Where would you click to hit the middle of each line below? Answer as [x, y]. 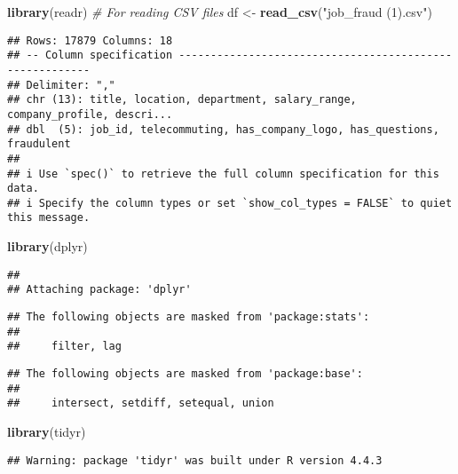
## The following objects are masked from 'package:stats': [189, 317]
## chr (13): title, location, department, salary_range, [182, 100]
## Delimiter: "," [61, 85]
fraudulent [39, 144]
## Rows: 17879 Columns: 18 [90, 40]
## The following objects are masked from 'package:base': [185, 374]
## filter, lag [64, 347]
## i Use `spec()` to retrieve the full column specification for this [223, 174]
